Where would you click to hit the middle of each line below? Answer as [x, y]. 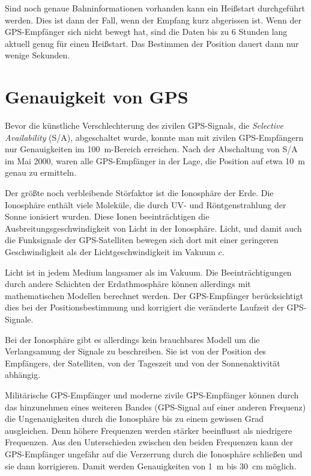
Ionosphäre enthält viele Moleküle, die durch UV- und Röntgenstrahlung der [146, 204]
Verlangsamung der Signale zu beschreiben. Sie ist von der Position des [136, 351]
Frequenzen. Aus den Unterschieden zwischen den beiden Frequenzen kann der [149, 442]
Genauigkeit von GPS [97, 97]
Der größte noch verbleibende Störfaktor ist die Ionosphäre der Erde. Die [139, 193]
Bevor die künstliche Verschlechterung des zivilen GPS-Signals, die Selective [144, 125]
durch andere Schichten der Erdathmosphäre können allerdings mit [128, 284]
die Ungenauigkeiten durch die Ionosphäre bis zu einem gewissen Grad [134, 419]
